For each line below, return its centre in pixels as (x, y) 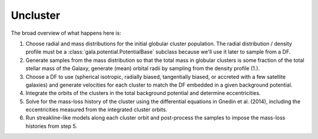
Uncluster (36, 15)
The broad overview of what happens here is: (66, 33)
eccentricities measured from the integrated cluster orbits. (97, 110)
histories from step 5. (52, 126)
